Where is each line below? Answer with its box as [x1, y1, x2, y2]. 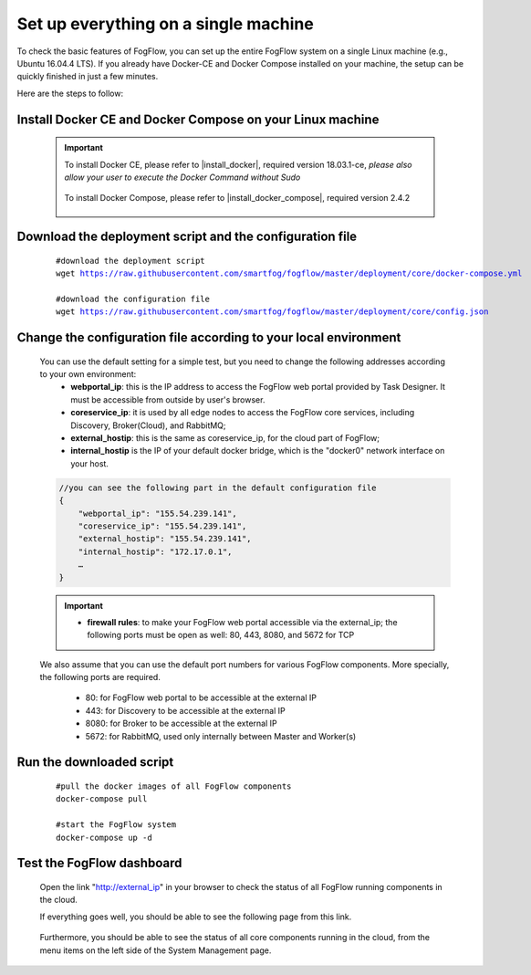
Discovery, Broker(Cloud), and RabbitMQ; [70, 420, 227, 431]
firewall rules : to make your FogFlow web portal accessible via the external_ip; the [87, 616, 398, 627]
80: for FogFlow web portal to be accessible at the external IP [85, 692, 317, 703]
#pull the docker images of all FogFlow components [56, 781, 292, 792]
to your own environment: [39, 369, 137, 380]
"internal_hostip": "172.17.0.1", [78, 546, 233, 557]
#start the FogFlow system [56, 820, 177, 830]
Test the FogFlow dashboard [16, 855, 182, 871]
